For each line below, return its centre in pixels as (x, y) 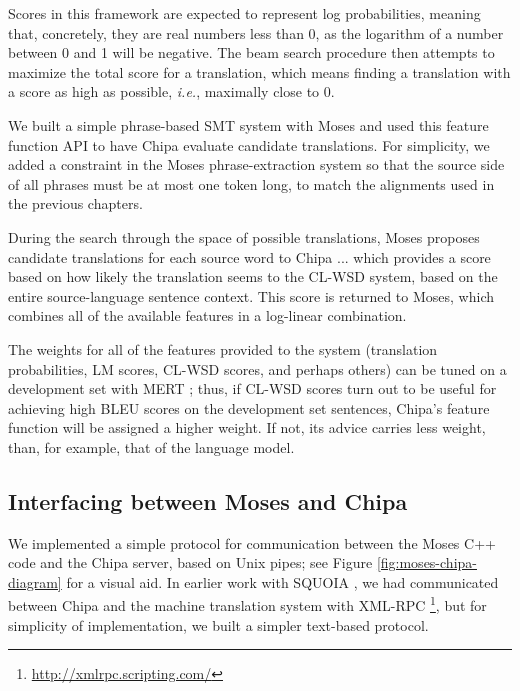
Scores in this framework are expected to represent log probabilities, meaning (244, 13)
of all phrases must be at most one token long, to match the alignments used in (251, 183)
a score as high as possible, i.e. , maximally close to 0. (171, 91)
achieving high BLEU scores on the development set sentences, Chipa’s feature (249, 407)
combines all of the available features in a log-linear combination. (207, 315)
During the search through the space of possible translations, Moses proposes (244, 236)
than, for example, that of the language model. (151, 446)
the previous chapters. (75, 203)
